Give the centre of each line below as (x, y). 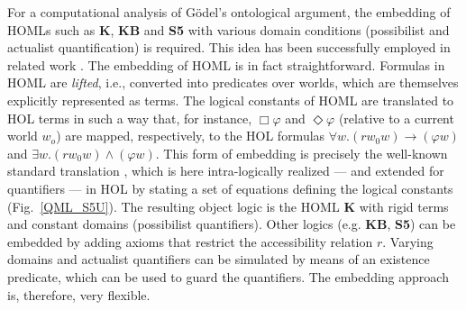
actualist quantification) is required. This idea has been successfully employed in (229, 47)
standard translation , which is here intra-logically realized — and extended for (226, 171)
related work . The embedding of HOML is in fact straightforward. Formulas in (226, 64)
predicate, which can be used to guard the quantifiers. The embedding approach (228, 276)
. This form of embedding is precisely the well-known (302, 153)
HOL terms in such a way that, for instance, (130, 118)
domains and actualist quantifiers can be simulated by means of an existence (219, 259)
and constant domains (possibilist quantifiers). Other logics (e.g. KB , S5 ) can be (232, 224)
